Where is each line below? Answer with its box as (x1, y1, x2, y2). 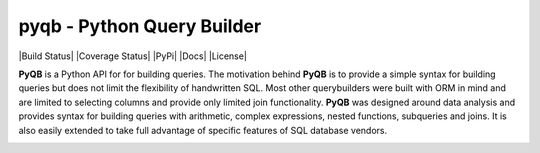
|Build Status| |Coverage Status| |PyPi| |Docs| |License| (18, 50, 247, 62)
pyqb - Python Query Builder (18, 15, 262, 37)
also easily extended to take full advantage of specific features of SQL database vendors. (18, 124, 388, 136)
